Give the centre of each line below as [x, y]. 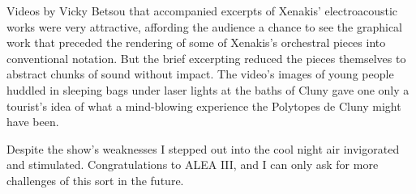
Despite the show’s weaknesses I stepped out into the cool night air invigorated [203, 148]
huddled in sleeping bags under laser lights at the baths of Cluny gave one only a [208, 89]
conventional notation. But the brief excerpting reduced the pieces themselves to [206, 58]
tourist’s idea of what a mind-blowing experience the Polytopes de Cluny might [204, 105]
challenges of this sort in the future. [95, 180]
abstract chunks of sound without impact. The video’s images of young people [200, 74]
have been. [33, 122]
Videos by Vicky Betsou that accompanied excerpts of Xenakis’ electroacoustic [202, 11]
